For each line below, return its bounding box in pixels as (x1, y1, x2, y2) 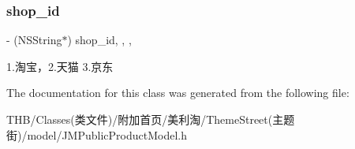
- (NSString (6, 32, 62, 48)
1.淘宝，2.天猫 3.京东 (6, 58, 114, 74)
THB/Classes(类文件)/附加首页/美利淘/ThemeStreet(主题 (6, 111, 295, 127)
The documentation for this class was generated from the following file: (6, 84, 349, 101)
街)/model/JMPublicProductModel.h (6, 126, 187, 143)
